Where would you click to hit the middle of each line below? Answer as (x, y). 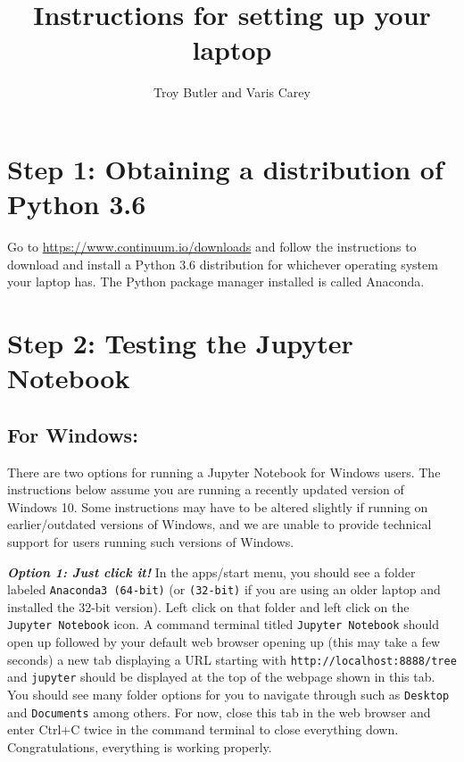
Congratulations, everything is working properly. (140, 746)
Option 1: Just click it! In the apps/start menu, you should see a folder (211, 571)
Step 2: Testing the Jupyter (180, 343)
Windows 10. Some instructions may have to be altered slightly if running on (218, 506)
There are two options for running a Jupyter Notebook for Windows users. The (224, 472)
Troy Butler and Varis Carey (232, 92)
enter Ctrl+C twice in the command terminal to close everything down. (203, 729)
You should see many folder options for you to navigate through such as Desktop (228, 694)
